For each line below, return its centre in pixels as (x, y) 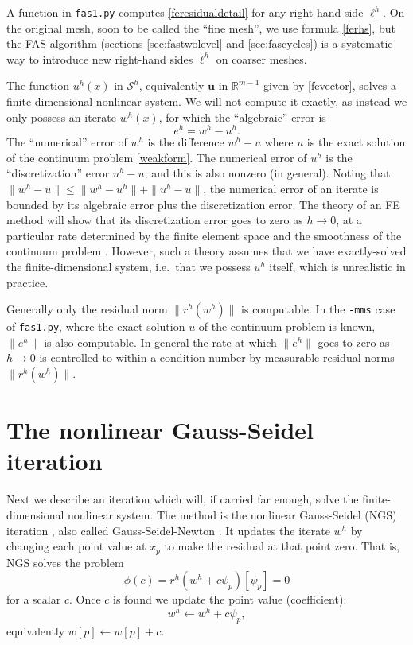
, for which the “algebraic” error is (242, 117)
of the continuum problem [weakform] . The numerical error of (157, 157)
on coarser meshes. (261, 58)
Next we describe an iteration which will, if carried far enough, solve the (183, 499)
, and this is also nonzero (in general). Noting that (267, 173)
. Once (85, 599)
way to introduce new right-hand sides (100, 58)
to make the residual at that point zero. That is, (282, 546)
